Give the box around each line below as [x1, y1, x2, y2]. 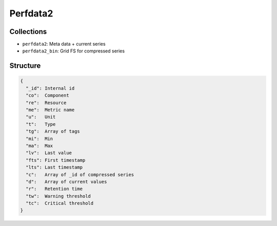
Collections [9, 27, 47, 36]
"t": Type [26, 121, 56, 127]
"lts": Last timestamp [26, 164, 83, 171]
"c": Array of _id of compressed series [26, 172, 134, 177]
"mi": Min [26, 136, 53, 141]
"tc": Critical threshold [26, 200, 94, 206]
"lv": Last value [26, 150, 72, 156]
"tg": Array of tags [26, 128, 81, 135]
